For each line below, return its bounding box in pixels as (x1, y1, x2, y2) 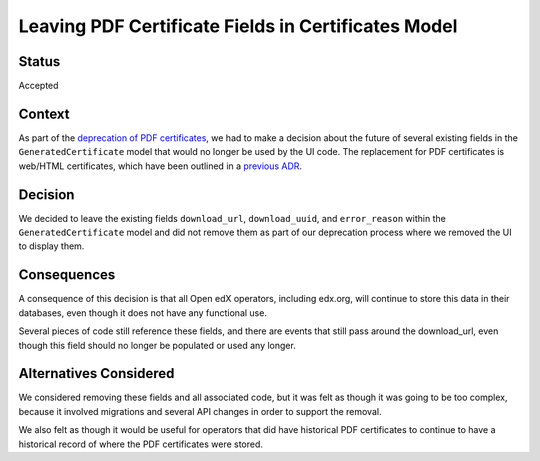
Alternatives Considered (18, 365, 175, 382)
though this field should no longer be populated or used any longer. (18, 339, 297, 351)
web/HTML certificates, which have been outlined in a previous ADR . (18, 160, 303, 172)
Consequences (18, 266, 116, 284)
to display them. (18, 240, 85, 252)
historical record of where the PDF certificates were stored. (18, 438, 264, 450)
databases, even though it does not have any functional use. (18, 306, 267, 319)
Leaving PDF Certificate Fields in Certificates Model (18, 15, 458, 37)
